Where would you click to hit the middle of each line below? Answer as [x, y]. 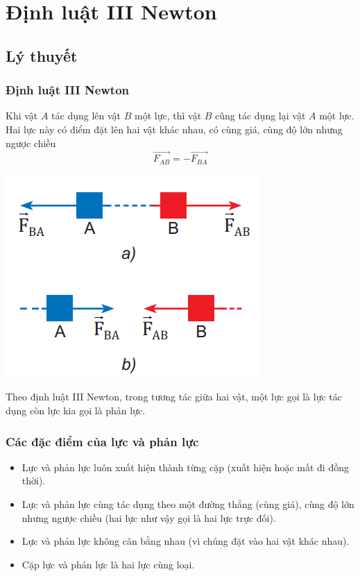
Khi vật [22, 116]
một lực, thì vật [168, 116]
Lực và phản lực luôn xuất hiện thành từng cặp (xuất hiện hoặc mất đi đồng [185, 467]
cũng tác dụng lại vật [260, 116]
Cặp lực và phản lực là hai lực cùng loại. [108, 564]
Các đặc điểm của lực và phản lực [102, 441]
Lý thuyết [42, 55]
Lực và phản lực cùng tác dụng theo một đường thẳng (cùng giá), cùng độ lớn [188, 504]
